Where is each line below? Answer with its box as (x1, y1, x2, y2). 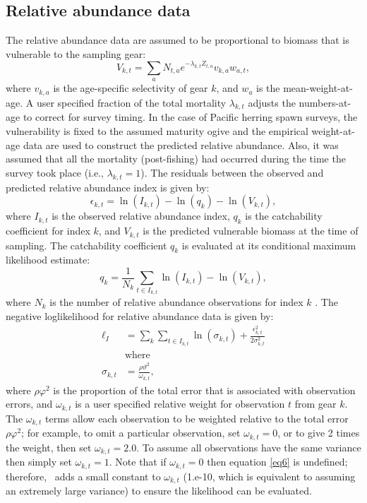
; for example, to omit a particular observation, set (21, 425, 241, 440)
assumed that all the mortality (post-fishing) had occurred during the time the (6, 151, 346, 166)
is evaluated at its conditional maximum (181, 237, 356, 252)
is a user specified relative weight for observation (75, 396, 285, 411)
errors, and (6, 396, 53, 411)
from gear (294, 396, 337, 411)
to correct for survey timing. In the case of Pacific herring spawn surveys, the (23, 110, 358, 124)
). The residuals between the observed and (140, 165, 324, 179)
